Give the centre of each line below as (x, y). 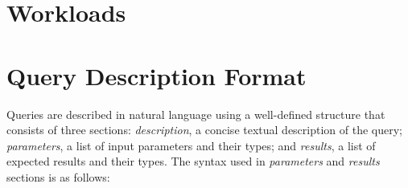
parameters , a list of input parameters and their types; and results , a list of (191, 145)
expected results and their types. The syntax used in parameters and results (193, 161)
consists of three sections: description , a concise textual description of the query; (204, 130)
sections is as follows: (58, 176)
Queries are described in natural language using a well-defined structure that (196, 114)
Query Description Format (157, 75)
